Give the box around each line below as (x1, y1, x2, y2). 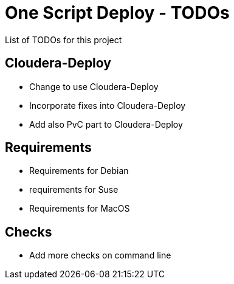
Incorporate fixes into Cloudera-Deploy (29, 100, 186, 111)
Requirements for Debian (29, 165, 129, 176)
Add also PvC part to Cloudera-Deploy (29, 119, 183, 130)
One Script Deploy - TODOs (5, 2, 230, 23)
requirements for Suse (29, 184, 119, 195)
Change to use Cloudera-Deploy (29, 81, 159, 92)
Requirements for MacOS (29, 203, 130, 214)
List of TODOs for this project (5, 34, 122, 45)
